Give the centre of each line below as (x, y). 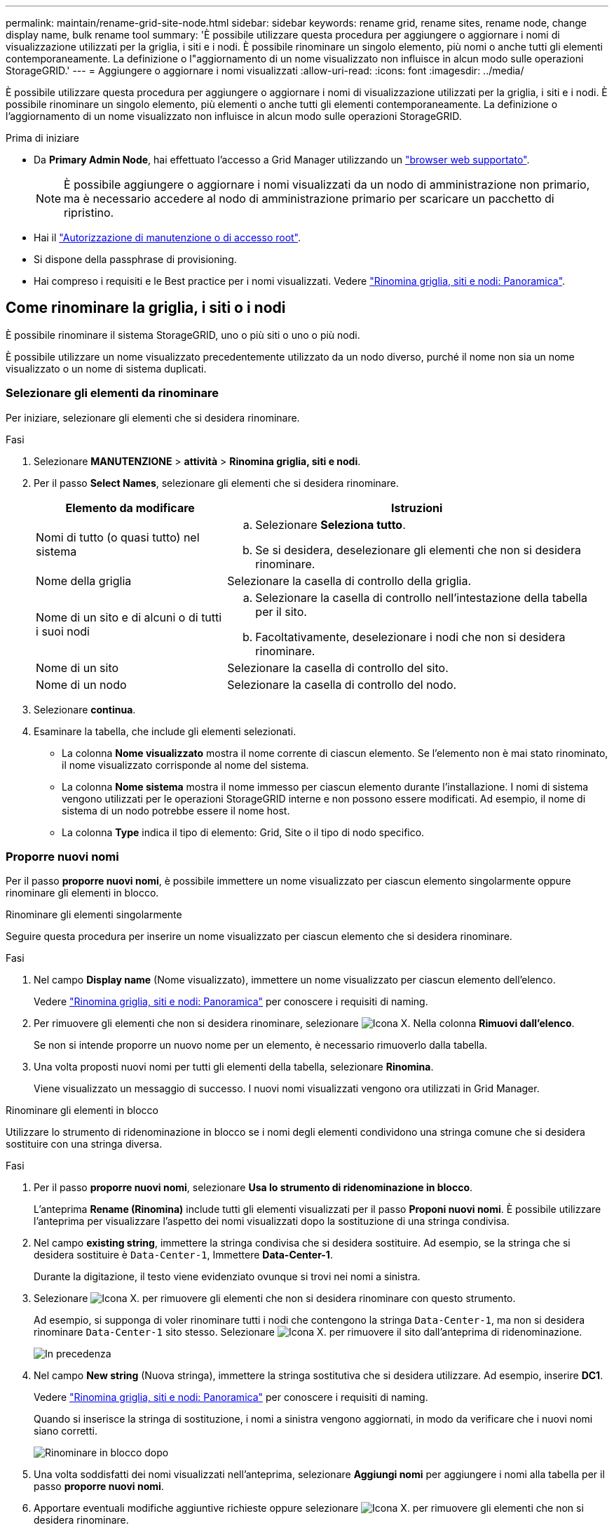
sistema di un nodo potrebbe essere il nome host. (176, 810)
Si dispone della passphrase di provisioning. (135, 259)
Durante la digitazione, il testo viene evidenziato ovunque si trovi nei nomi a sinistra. (227, 1277)
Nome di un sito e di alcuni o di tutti (129, 617)
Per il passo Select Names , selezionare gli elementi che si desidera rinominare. (216, 483)
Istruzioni (417, 508)
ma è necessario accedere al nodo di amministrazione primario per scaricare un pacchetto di (309, 199)
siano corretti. (66, 1431)
